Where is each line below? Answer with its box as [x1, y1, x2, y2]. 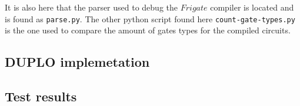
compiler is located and [210, 1, 294, 13]
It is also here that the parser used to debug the [5, 1, 178, 13]
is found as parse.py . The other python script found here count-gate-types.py [5, 12, 295, 25]
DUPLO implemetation [5, 53, 150, 71]
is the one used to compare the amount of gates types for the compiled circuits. [5, 24, 291, 36]
